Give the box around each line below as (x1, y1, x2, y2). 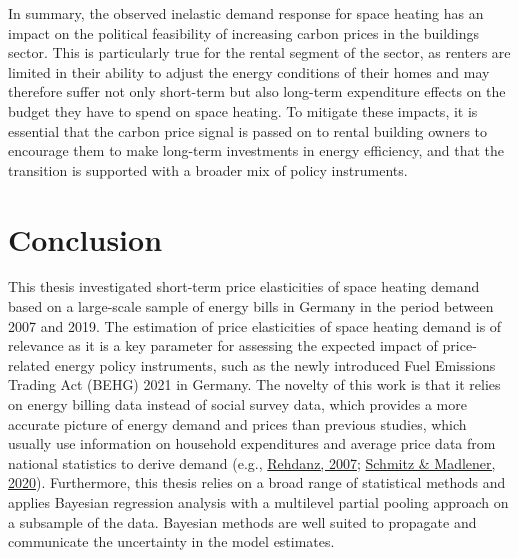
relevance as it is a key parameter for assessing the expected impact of (8, 335, 438, 356)
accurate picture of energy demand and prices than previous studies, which (8, 413, 467, 434)
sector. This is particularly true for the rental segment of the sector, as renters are (8, 42, 511, 63)
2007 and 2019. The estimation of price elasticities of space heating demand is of (8, 315, 502, 336)
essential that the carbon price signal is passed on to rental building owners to (8, 120, 488, 141)
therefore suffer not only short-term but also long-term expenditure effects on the (8, 81, 506, 102)
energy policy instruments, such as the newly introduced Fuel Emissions (54, 354, 496, 375)
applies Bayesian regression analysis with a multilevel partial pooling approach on (8, 492, 509, 512)
